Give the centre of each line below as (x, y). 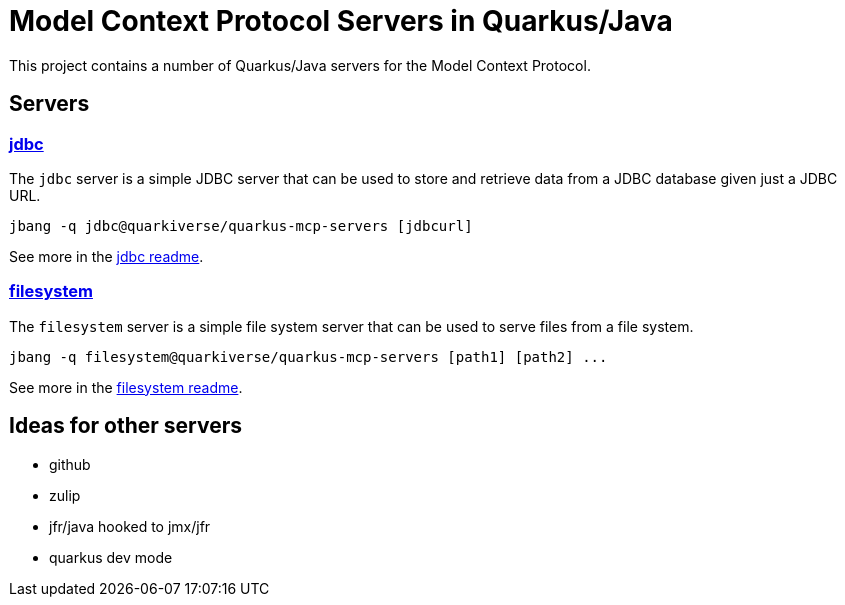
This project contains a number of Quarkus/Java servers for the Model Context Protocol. (300, 65)
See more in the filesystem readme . (126, 387)
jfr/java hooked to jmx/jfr (130, 526)
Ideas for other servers (125, 426)
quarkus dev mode (111, 557)
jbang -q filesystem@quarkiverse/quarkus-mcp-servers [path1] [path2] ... (308, 356)
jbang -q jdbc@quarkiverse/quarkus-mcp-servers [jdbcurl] (241, 225)
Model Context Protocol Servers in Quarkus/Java (341, 21)
